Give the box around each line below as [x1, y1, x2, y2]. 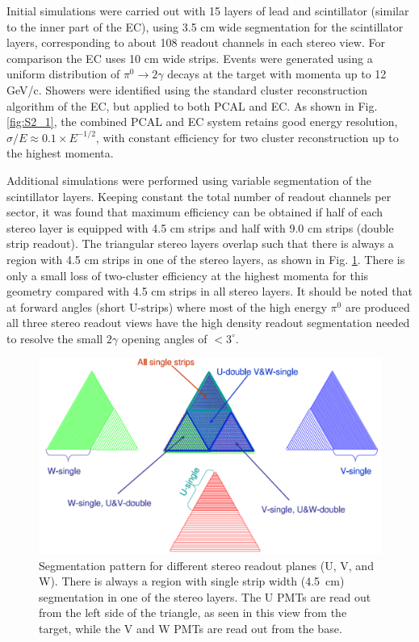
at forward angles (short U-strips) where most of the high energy [6, 298, 327, 315]
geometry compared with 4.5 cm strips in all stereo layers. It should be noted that [6, 283, 413, 300]
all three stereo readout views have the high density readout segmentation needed [6, 314, 410, 331]
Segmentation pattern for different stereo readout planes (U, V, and [39, 556, 374, 573]
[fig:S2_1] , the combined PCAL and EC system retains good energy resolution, [6, 113, 398, 130]
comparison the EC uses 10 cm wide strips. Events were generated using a [6, 49, 373, 66]
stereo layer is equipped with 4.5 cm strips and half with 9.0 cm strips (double [6, 219, 394, 236]
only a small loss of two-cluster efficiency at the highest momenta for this [6, 266, 369, 283]
